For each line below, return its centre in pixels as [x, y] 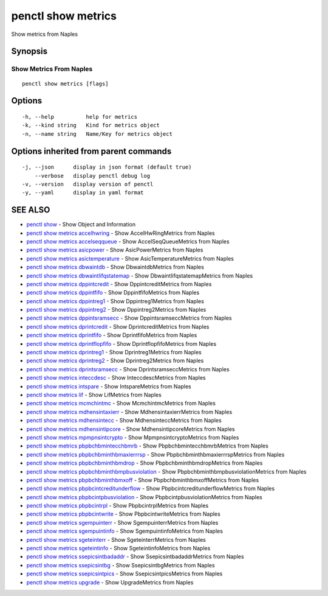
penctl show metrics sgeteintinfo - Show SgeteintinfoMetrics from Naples [118, 549]
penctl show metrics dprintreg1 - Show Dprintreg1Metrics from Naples [114, 352]
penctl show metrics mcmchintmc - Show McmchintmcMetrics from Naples [121, 403]
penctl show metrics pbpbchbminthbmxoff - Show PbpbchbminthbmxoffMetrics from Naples [143, 480]
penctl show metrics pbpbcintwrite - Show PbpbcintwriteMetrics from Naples [124, 514]
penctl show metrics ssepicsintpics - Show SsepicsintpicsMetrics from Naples [125, 574]
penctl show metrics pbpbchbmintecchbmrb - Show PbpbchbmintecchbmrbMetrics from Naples [147, 446]
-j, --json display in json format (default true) [107, 167]
